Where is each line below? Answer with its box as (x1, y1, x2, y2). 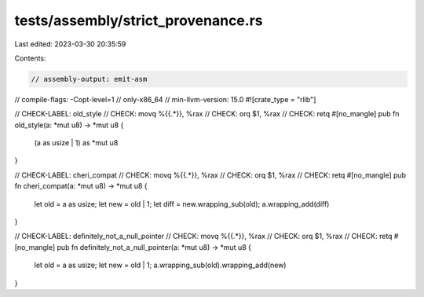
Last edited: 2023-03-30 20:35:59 (14, 39, 126, 49)
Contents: (14, 53, 46, 63)
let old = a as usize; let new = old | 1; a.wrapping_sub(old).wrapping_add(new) (34, 260, 287, 270)
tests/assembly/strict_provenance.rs (14, 12, 263, 29)
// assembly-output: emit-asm (31, 75, 148, 83)
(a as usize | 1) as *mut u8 (34, 138, 119, 148)
